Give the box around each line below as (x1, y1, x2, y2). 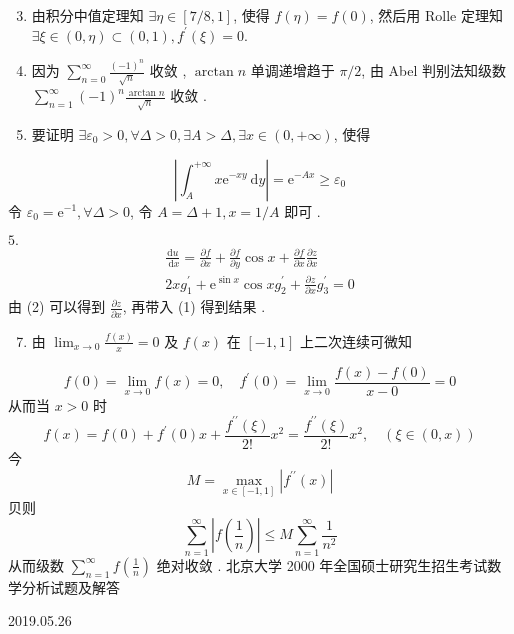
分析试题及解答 (21, 576, 120, 597)
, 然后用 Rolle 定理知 (369, 5, 503, 25)
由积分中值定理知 (31, 5, 144, 25)
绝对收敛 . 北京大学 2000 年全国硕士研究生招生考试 (156, 554, 488, 575)
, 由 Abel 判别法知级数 (361, 60, 507, 81)
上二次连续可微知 (299, 330, 412, 351)
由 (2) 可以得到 (8, 296, 106, 317)
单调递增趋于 (250, 60, 335, 81)
